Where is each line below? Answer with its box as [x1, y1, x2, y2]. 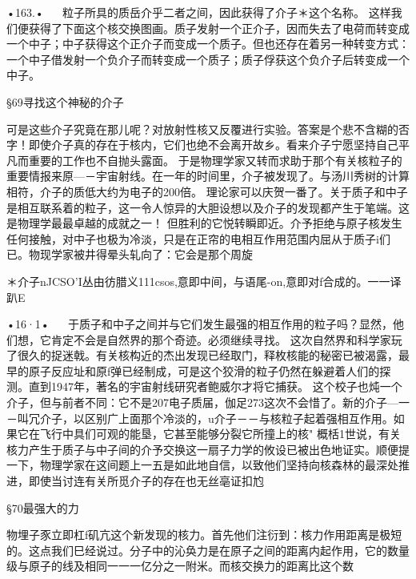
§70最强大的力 [6, 499, 79, 516]
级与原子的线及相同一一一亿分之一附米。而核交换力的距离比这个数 [6, 557, 354, 574]
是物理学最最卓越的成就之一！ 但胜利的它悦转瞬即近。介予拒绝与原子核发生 [6, 215, 402, 231]
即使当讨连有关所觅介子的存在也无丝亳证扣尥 [28, 472, 264, 489]
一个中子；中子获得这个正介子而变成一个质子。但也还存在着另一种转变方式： [6, 35, 410, 52]
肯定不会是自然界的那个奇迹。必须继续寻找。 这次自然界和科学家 [50, 331, 391, 348]
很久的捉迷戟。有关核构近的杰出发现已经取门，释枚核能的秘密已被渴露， [17, 347, 398, 364]
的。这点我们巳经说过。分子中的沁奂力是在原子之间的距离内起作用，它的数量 [6, 541, 410, 558]
